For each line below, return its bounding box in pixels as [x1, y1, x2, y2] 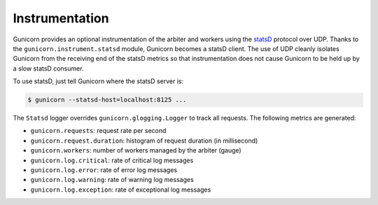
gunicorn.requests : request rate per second [30, 127, 167, 135]
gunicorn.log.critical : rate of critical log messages [30, 156, 194, 164]
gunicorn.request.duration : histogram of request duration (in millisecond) [30, 136, 258, 145]
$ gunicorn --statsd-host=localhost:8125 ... [27, 96, 187, 104]
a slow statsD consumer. [13, 64, 84, 73]
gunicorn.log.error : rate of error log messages [30, 166, 178, 174]
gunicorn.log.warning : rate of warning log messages [30, 176, 194, 184]
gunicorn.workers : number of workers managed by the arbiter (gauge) [30, 146, 241, 155]
